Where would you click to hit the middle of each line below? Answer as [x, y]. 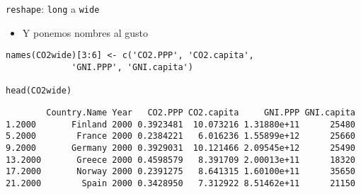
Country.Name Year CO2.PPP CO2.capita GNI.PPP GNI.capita [201, 112]
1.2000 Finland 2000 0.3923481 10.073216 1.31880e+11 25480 [180, 124]
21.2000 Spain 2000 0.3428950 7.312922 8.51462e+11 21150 [180, 183]
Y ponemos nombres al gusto [85, 32]
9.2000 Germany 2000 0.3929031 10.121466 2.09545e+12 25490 [180, 148]
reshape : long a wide [53, 8]
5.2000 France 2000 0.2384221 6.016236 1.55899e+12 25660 [180, 136]
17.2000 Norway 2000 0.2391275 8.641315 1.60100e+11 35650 [180, 172]
